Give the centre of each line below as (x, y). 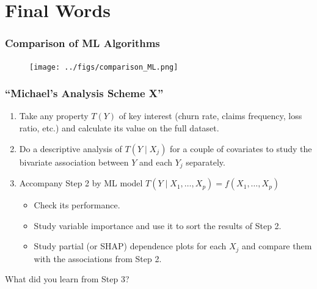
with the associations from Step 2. (98, 258)
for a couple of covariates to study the (241, 148)
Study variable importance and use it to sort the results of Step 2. (158, 225)
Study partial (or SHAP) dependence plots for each (130, 246)
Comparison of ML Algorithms (82, 43)
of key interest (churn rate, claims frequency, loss (210, 116)
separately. (206, 162)
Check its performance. (77, 205)
